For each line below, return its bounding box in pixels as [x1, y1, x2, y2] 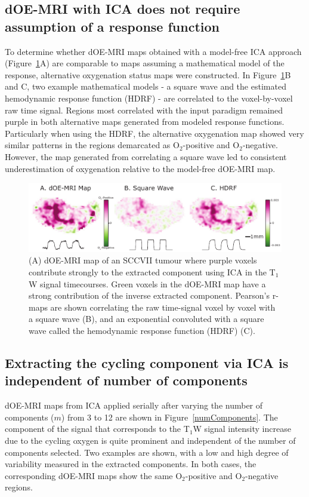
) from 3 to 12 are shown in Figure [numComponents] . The [61, 410, 278, 423]
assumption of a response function [5, 17, 220, 35]
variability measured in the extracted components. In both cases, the [5, 458, 257, 470]
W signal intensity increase [193, 422, 291, 435]
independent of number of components [5, 371, 248, 389]
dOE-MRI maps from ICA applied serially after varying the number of [5, 399, 263, 412]
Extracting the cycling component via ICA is [5, 353, 289, 372]
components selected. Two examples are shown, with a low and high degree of [5, 446, 289, 458]
